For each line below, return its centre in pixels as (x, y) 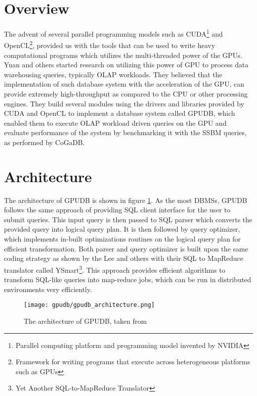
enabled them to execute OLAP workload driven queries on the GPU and (115, 123)
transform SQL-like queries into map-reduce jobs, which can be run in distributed (128, 279)
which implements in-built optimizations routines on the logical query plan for (123, 239)
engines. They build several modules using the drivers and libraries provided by (124, 103)
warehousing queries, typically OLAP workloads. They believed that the (113, 74)
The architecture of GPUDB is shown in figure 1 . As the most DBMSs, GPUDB (126, 200)
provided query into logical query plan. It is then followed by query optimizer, (122, 229)
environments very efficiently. (48, 289)
